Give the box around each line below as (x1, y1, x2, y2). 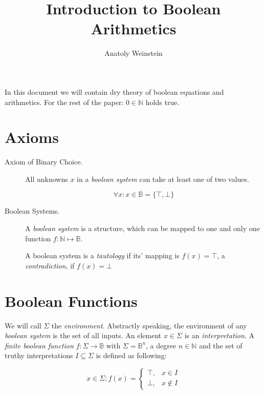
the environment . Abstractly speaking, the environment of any (51, 320, 247, 330)
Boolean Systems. (5, 205, 60, 216)
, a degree (146, 340, 177, 350)
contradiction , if (25, 260, 75, 271)
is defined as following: (96, 350, 167, 361)
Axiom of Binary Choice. (5, 156, 83, 167)
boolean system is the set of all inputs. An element (5, 330, 162, 341)
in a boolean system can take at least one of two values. (77, 173, 249, 184)
